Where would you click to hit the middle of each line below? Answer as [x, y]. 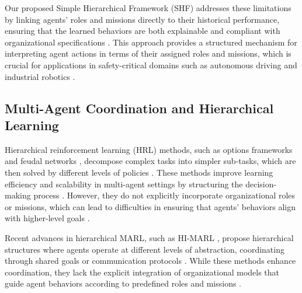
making [18, 195]
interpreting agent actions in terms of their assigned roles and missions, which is [148, 53]
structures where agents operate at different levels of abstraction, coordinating [145, 249]
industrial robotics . [40, 76]
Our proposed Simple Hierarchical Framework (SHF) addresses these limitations [148, 8]
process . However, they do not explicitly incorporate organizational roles [164, 195]
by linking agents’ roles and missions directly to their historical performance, [142, 19]
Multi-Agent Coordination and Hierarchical [139, 108]
